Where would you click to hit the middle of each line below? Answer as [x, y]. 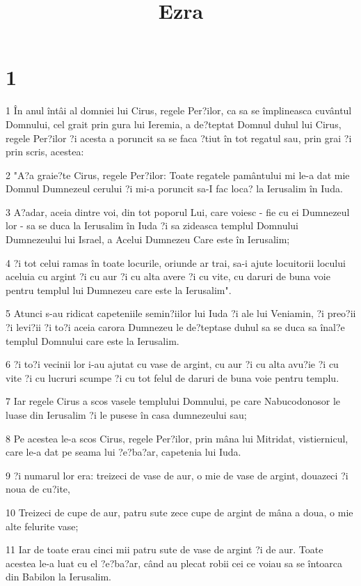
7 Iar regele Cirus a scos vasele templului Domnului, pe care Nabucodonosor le [173, 401]
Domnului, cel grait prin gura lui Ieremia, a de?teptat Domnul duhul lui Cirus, [174, 124]
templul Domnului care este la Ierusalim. [93, 340]
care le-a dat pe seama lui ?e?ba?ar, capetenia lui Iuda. [123, 452]
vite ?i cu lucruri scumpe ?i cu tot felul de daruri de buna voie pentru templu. [173, 377]
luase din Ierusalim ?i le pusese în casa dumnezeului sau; [126, 415]
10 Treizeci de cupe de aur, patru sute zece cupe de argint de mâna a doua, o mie [179, 512]
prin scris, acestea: [45, 152]
